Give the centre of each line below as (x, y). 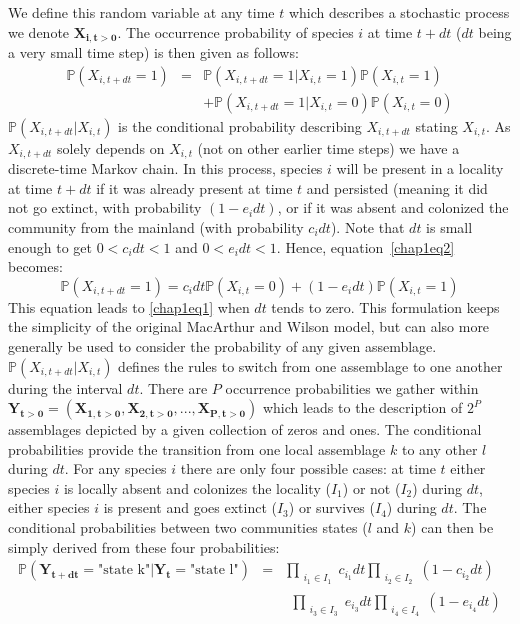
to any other (439, 448)
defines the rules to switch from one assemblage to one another (310, 365)
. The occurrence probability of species (235, 31)
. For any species (115, 468)
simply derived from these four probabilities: (144, 546)
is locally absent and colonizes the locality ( (197, 487)
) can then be (452, 527)
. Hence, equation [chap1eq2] (365, 246)
